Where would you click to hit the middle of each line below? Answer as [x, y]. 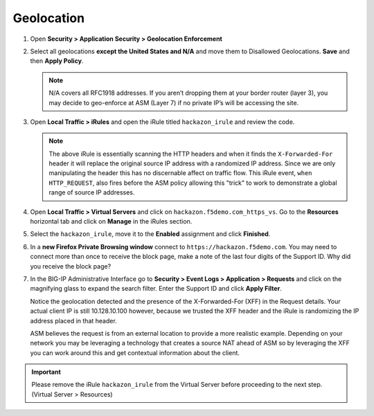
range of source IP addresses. [92, 192]
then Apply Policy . [57, 61]
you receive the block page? [71, 266]
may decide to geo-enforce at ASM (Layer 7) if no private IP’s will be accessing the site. [174, 102]
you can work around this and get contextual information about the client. [135, 352]
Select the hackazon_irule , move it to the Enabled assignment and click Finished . [150, 234]
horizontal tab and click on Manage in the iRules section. [111, 221]
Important [46, 372]
